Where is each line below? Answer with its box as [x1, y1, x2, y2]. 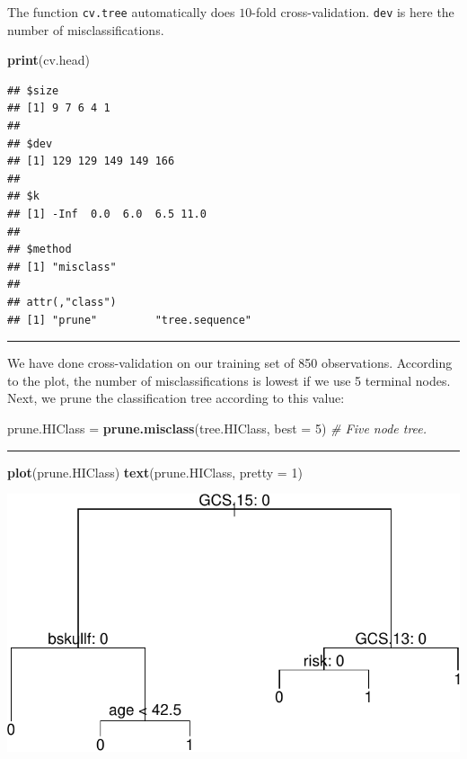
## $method [7, 243, 72, 256]
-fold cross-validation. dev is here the [251, 3, 454, 21]
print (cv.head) [7, 50, 90, 69]
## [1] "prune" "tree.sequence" [7, 313, 252, 326]
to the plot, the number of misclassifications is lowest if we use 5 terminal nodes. [7, 371, 451, 389]
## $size [7, 84, 59, 97]
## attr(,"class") [7, 295, 117, 308]
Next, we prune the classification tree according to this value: [7, 388, 345, 407]
